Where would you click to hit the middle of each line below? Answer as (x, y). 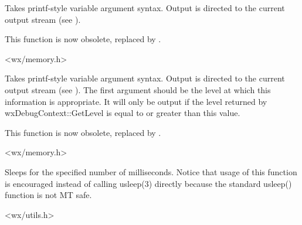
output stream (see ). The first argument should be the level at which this (138, 89)
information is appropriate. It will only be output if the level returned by (136, 101)
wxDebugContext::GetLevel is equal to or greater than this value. (123, 113)
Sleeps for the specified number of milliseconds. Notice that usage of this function (151, 171)
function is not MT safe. (48, 195)
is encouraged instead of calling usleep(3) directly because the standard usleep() (148, 183)
